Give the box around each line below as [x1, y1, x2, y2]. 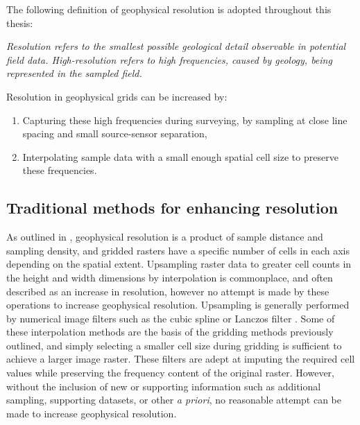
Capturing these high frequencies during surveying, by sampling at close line [22, 112, 348, 127]
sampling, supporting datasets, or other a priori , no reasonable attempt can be [6, 392, 342, 407]
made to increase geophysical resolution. [6, 406, 177, 420]
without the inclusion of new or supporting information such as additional [6, 379, 321, 393]
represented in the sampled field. [6, 66, 142, 80]
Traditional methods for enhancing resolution [6, 197, 338, 218]
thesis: [6, 15, 33, 30]
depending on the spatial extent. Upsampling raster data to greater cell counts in [6, 257, 352, 271]
